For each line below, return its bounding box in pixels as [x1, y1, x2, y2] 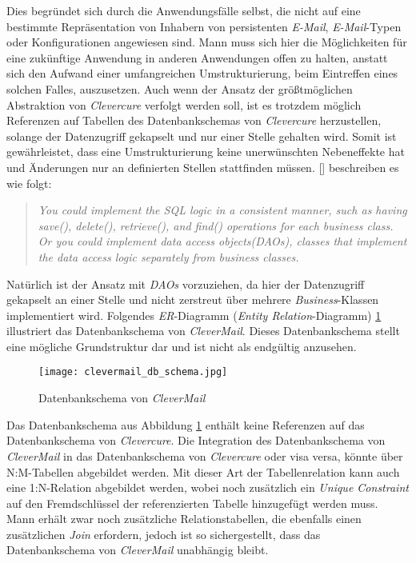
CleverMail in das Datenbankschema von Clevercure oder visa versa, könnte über [6, 447, 403, 464]
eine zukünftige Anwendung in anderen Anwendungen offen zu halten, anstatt [6, 49, 388, 66]
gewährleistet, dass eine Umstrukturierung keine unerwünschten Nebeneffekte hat [6, 143, 405, 160]
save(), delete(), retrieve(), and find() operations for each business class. [38, 217, 394, 234]
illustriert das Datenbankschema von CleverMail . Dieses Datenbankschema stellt [6, 322, 400, 339]
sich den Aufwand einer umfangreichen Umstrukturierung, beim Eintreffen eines [6, 65, 398, 82]
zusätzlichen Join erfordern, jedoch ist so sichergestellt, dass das [6, 525, 321, 542]
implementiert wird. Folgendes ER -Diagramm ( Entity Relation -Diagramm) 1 [6, 306, 382, 323]
